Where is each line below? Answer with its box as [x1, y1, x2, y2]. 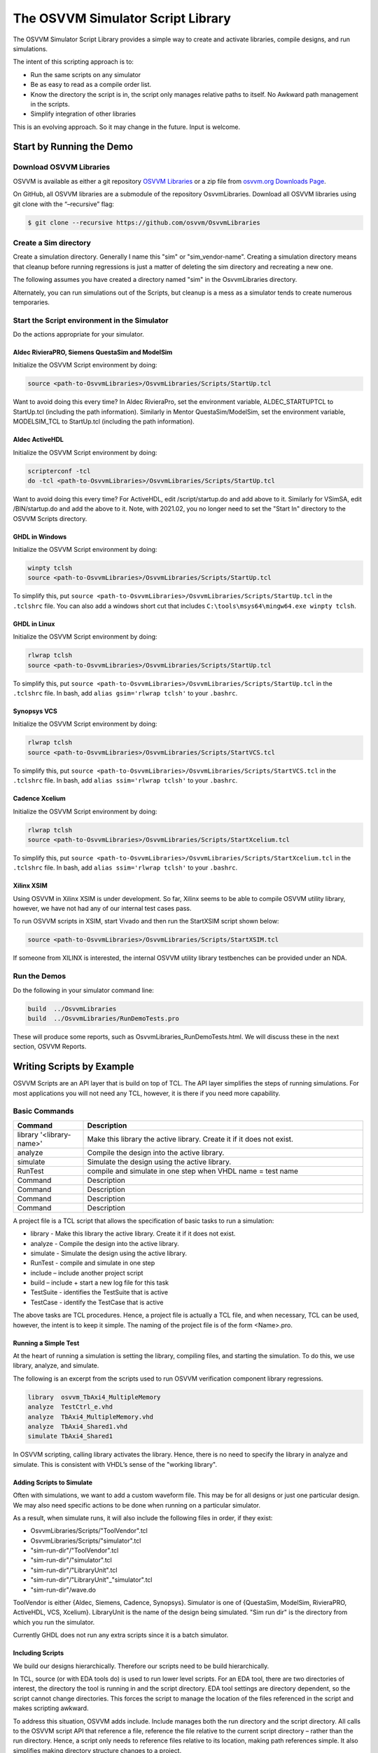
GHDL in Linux [13, 619, 55, 628]
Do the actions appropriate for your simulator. [13, 330, 145, 339]
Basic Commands [13, 1106, 74, 1116]
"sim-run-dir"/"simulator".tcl [30, 1556, 112, 1564]
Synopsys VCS [13, 707, 57, 715]
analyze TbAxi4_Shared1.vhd [27, 1422, 128, 1430]
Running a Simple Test [13, 1339, 80, 1347]
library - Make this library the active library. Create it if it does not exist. [30, 1229, 236, 1238]
